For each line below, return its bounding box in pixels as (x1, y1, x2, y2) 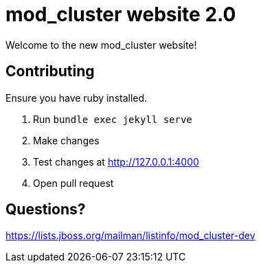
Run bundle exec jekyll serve (33, 113, 192, 125)
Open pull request (33, 177, 114, 189)
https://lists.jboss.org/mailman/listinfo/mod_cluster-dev (5, 230, 256, 242)
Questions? (5, 201, 86, 219)
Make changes (33, 134, 100, 146)
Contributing (5, 63, 95, 80)
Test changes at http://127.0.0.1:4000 (33, 155, 199, 168)
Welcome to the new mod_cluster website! (5, 38, 197, 51)
